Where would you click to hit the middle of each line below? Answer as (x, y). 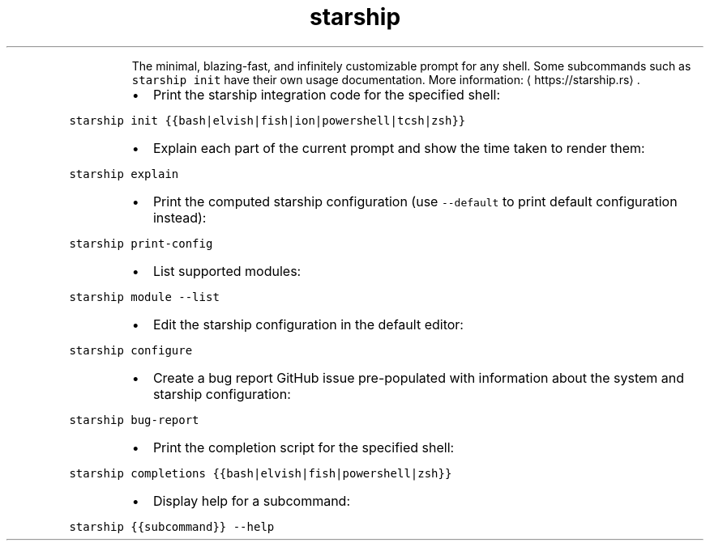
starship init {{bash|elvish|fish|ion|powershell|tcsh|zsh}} (267, 120)
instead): (180, 217)
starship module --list (144, 297)
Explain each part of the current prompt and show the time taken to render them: (399, 148)
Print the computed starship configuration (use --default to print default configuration (415, 201)
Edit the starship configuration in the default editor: (308, 324)
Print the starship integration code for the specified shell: (326, 94)
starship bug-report (134, 420)
